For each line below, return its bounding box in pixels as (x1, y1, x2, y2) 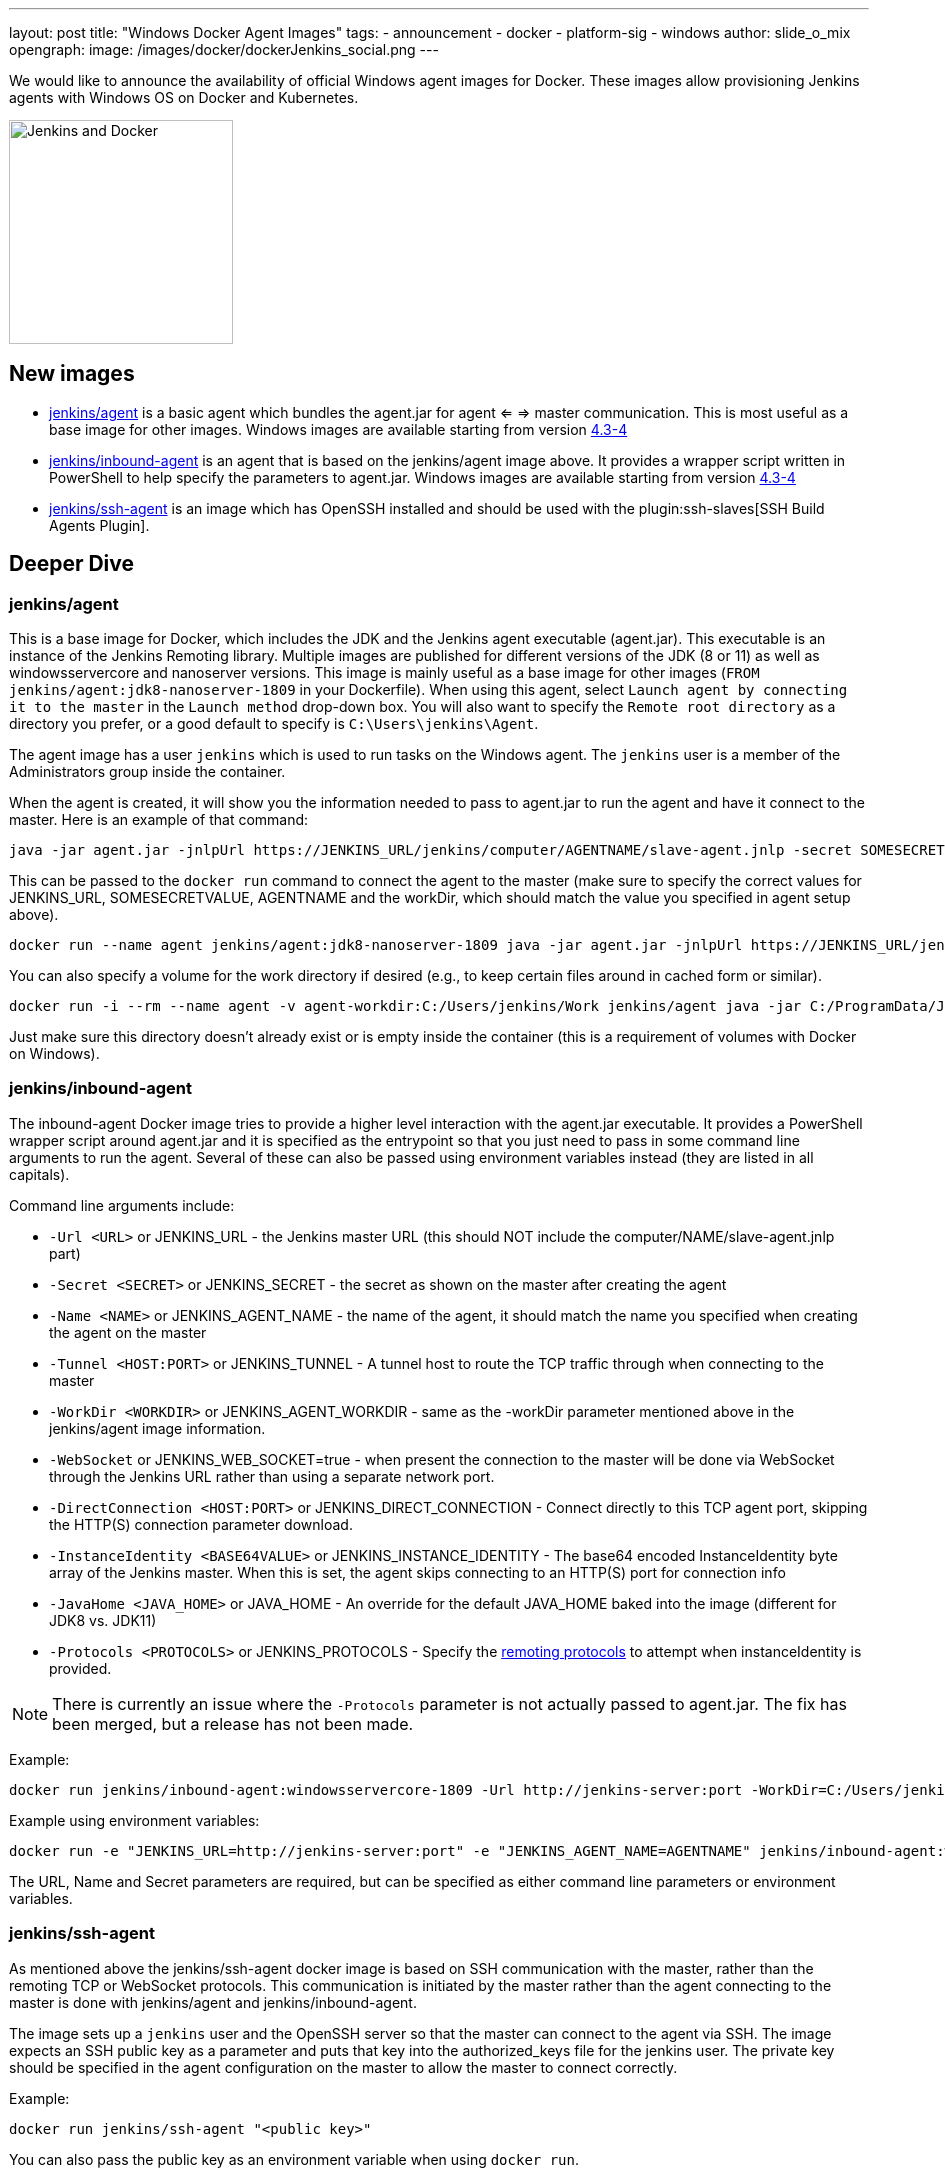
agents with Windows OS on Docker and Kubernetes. (9, 89, 359, 106)
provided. (49, 1659, 112, 1677)
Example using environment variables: (9, 1811, 260, 1829)
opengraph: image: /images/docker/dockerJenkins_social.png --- (9, 41, 439, 58)
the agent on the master (49, 1323, 207, 1341)
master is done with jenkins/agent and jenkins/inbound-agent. (9, 1993, 417, 2011)
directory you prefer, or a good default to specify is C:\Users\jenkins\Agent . (9, 715, 539, 733)
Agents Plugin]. (49, 516, 150, 534)
